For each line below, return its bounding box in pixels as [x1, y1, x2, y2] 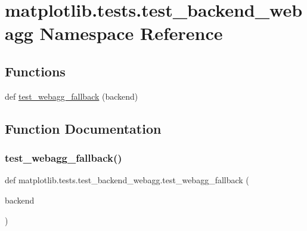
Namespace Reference [39, 21, 223, 45]
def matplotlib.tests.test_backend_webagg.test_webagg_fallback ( [5, 174, 249, 186]
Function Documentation [5, 119, 162, 137]
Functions [5, 61, 66, 80]
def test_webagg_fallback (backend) [5, 90, 138, 102]
